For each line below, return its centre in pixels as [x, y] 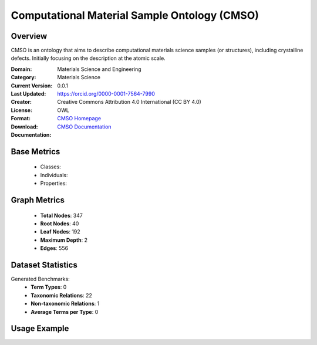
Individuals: [54, 175]
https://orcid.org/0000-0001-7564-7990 [106, 94]
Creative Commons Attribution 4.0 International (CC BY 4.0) [129, 102]
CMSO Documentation [84, 127]
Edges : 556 [54, 248]
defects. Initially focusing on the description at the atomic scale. [88, 58]
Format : [21, 119]
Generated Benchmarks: [40, 279]
